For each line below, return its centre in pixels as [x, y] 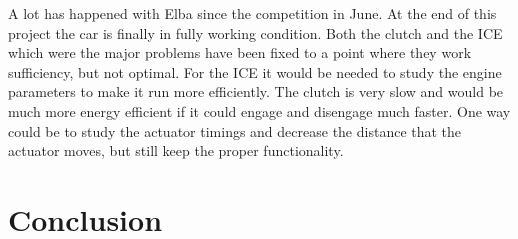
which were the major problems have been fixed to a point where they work [240, 52]
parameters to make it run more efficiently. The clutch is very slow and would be [256, 91]
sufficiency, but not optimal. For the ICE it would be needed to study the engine [255, 71]
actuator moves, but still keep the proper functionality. [176, 150]
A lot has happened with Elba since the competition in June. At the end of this [252, 13]
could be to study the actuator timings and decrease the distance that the [235, 130]
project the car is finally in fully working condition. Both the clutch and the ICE [255, 32]
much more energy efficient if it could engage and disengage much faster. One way [259, 110]
